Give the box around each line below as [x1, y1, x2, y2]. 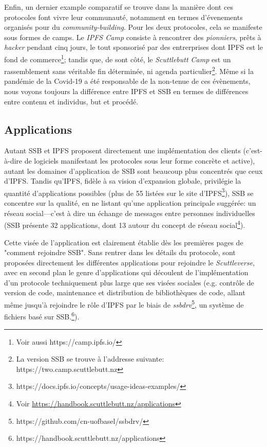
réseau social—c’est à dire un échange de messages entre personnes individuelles [4, 207, 255, 218]
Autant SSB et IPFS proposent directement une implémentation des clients [4, 145, 241, 156]
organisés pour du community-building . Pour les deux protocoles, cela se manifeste [4, 22, 262, 32]
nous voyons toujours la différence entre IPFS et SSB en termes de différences [4, 86, 249, 97]
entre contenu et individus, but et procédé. [4, 96, 139, 106]
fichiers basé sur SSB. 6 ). [4, 310, 80, 321]
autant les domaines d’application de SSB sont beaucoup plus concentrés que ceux [4, 165, 263, 176]
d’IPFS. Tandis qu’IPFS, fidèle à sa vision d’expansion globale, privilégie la [4, 175, 241, 186]
